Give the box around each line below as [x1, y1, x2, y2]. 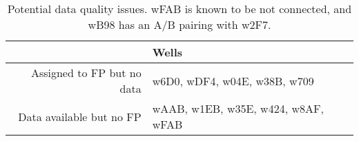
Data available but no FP [18, 108, 142, 124]
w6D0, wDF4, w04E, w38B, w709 [152, 72, 314, 89]
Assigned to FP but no [30, 65, 142, 80]
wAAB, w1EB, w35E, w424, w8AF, [152, 100, 324, 116]
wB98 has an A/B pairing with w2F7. [88, 17, 271, 32]
